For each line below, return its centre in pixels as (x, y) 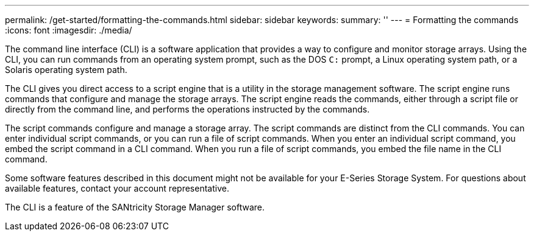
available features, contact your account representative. (117, 188)
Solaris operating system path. (66, 70)
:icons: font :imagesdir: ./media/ (69, 30)
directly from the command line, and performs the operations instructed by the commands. (187, 109)
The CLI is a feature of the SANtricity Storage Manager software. (135, 207)
